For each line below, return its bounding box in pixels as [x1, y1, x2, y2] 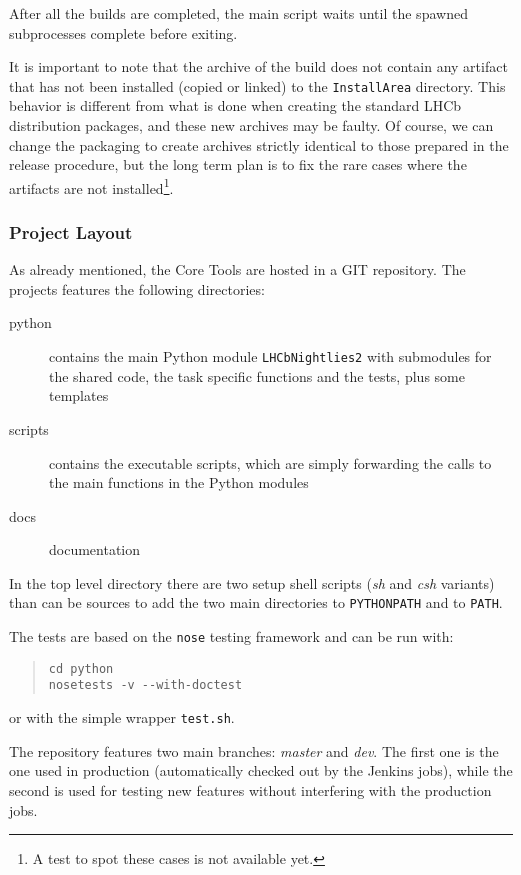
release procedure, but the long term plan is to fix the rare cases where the [9, 154, 467, 175]
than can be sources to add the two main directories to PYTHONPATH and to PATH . [9, 592, 503, 613]
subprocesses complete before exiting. [9, 22, 238, 43]
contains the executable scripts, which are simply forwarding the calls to [49, 452, 492, 473]
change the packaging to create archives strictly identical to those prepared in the [9, 134, 509, 155]
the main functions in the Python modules [49, 472, 309, 493]
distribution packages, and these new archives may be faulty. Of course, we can [9, 115, 494, 136]
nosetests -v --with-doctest [48, 678, 243, 693]
